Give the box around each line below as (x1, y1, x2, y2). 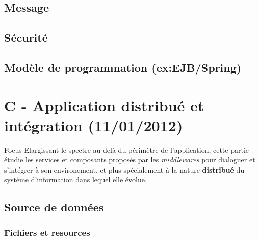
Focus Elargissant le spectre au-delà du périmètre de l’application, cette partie (4, 144, 249, 155)
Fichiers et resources (4, 226, 90, 238)
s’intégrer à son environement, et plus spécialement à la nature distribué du (4, 164, 245, 175)
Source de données (4, 199, 104, 215)
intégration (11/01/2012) (4, 114, 183, 135)
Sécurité (4, 30, 48, 45)
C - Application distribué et (4, 94, 204, 115)
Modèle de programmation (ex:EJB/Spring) (4, 59, 242, 75)
